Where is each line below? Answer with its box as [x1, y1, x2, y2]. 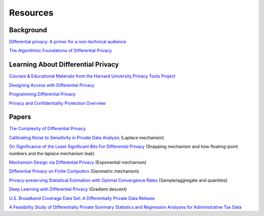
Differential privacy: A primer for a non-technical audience [9, 39, 127, 45]
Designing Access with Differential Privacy [9, 82, 95, 88]
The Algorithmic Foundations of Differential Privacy [9, 48, 112, 54]
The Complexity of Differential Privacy [9, 126, 86, 132]
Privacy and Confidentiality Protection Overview [9, 100, 106, 106]
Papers [9, 113, 31, 121]
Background [9, 26, 47, 34]
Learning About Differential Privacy [9, 60, 119, 69]
